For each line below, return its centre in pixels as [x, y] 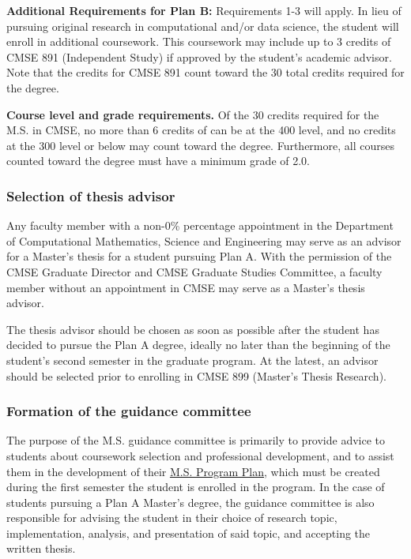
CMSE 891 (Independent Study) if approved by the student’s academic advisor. [199, 56]
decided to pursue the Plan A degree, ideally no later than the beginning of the [198, 345]
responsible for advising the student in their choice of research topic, [172, 518]
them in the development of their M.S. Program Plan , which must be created [193, 471]
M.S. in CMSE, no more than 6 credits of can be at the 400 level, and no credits [201, 130]
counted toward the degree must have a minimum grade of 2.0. [158, 161]
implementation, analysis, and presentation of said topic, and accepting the [189, 533]
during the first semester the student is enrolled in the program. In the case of [196, 487]
